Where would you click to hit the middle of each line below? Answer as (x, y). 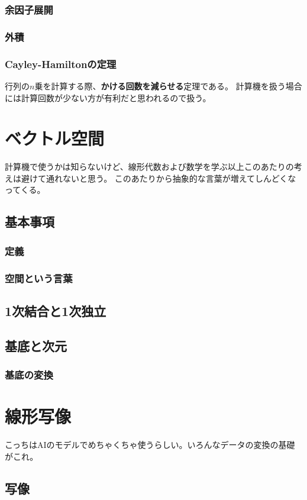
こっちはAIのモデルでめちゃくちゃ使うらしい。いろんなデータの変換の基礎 (150, 444)
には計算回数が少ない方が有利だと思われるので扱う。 (108, 97)
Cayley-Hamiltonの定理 (61, 64)
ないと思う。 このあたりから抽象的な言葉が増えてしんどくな (179, 178)
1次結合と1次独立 (56, 310)
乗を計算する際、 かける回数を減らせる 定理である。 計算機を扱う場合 (168, 86)
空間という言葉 (39, 278)
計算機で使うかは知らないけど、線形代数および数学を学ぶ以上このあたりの (149, 167)
